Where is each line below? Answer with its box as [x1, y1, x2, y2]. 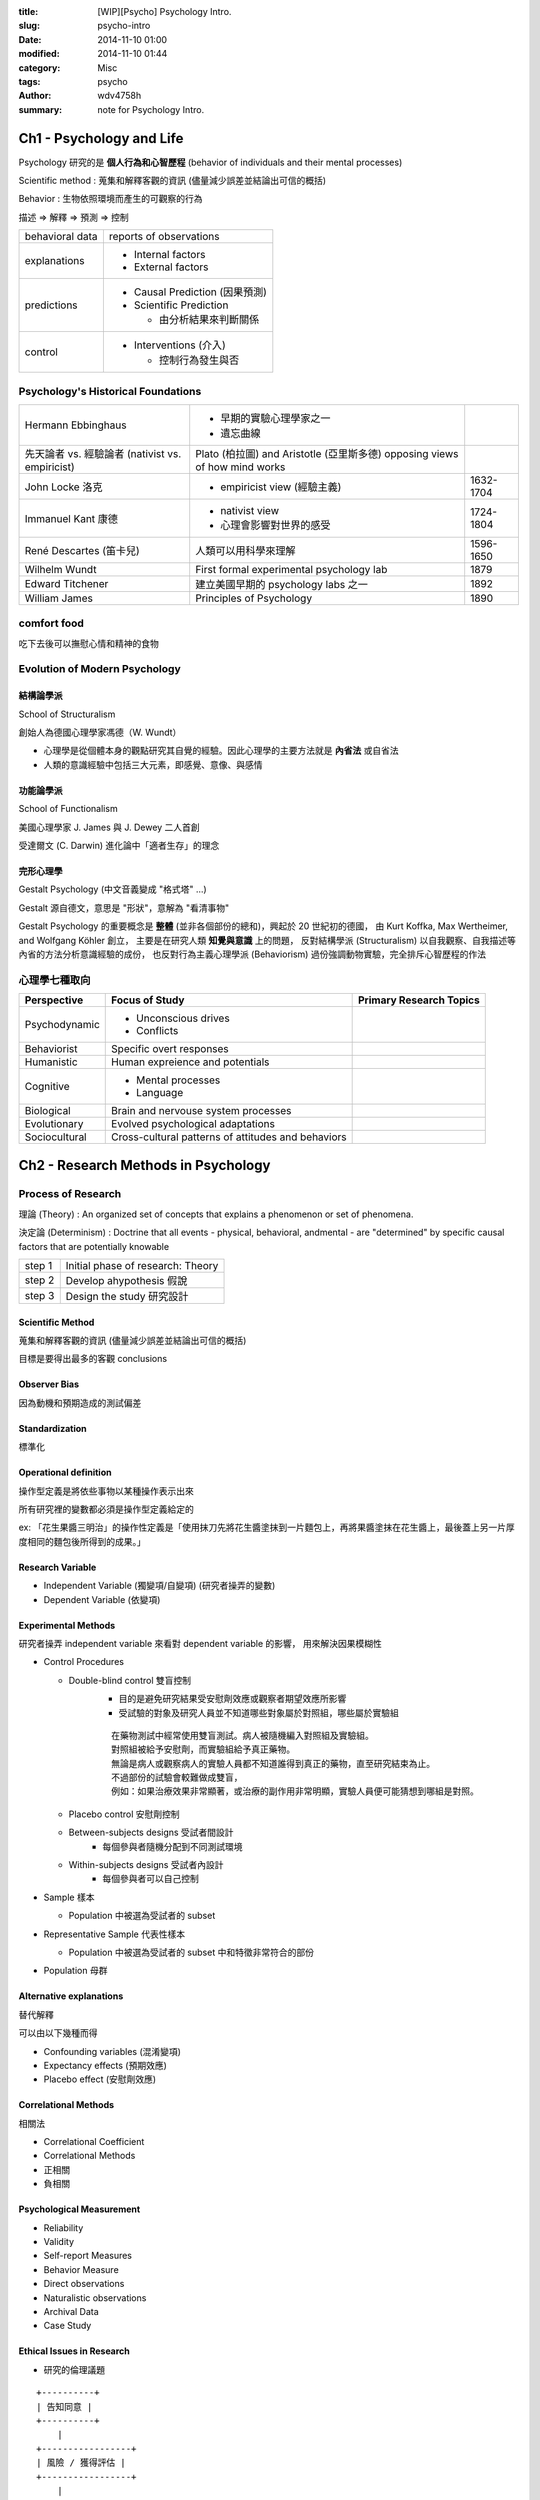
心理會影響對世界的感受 [220, 518, 331, 532]
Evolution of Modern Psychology [18, 662, 182, 676]
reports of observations [108, 230, 220, 244]
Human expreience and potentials [111, 1055, 270, 1069]
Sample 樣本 [43, 1891, 95, 1903]
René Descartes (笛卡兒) [24, 543, 140, 557]
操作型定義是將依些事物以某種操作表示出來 [18, 1485, 194, 1497]
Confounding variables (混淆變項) [43, 2045, 182, 2057]
